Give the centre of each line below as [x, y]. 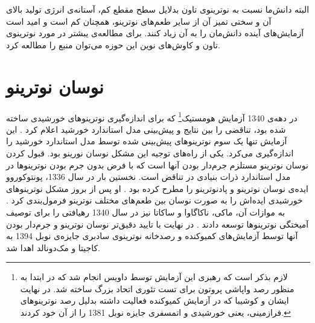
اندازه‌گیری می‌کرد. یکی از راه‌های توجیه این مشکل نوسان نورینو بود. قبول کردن [150, 152]
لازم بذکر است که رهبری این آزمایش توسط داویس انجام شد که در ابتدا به [154, 277]
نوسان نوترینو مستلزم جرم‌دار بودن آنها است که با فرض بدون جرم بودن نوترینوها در [157, 165]
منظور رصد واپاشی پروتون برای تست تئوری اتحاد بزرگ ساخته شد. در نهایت [157, 288]
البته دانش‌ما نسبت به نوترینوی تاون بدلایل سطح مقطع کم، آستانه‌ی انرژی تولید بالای [158, 9]
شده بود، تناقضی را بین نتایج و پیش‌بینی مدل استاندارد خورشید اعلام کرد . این [146, 129]
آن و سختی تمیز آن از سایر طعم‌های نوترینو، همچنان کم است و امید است [139, 21]
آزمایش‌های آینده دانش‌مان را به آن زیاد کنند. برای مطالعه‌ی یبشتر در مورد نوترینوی [155, 33]
